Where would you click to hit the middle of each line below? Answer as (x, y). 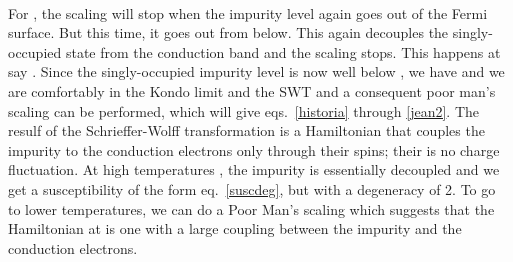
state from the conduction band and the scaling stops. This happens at (283, 51)
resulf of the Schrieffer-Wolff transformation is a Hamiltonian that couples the (246, 130)
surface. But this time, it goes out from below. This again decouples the (228, 32)
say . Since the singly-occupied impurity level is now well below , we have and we (256, 71)
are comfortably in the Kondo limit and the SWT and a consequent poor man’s (252, 90)
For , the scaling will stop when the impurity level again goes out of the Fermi (248, 12)
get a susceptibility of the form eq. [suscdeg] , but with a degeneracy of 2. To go (252, 188)
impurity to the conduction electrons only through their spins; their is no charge (254, 149)
